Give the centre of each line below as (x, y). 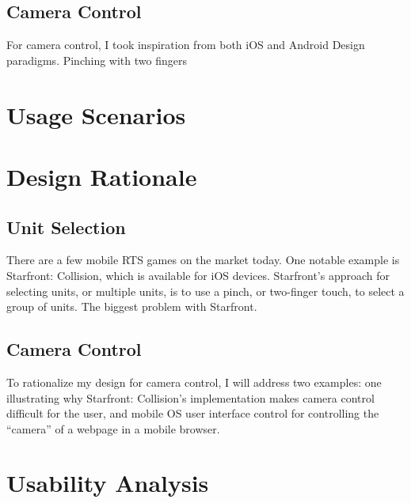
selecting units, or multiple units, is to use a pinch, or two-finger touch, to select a (205, 291)
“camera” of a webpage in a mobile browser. (113, 428)
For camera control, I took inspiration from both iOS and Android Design (186, 45)
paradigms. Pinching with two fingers (97, 60)
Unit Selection (66, 227)
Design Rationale (102, 176)
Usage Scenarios (96, 114)
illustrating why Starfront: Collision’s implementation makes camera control (190, 397)
